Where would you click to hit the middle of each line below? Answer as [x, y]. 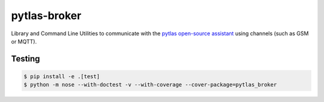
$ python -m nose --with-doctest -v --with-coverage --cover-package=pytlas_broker [150, 85]
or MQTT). [24, 41]
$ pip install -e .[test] [62, 76]
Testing [25, 59]
